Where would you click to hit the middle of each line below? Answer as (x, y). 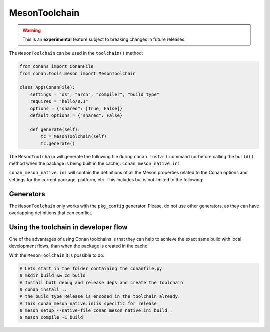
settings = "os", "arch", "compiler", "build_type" (95, 94)
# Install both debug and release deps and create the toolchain (101, 283)
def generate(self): (55, 129)
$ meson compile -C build (51, 318)
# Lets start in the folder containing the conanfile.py (91, 268)
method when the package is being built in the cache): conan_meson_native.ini (95, 163)
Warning (32, 30)
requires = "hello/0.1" (59, 102)
